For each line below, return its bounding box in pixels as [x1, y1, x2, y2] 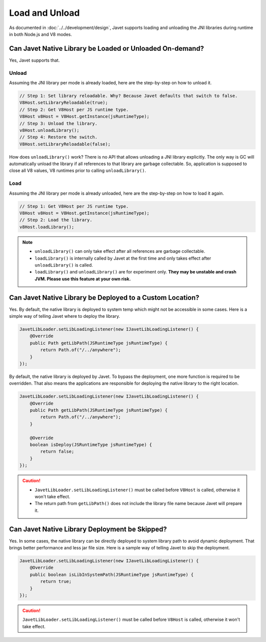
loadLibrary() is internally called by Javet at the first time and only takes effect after [34, 255, 211, 261]
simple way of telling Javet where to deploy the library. [9, 313, 120, 319]
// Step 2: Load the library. [19, 217, 93, 223]
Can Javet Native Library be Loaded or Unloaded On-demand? [9, 44, 204, 53]
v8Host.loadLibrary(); [19, 224, 74, 230]
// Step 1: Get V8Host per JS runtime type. [19, 203, 129, 209]
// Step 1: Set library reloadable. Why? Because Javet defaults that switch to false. [19, 93, 238, 99]
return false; [40, 449, 74, 454]
